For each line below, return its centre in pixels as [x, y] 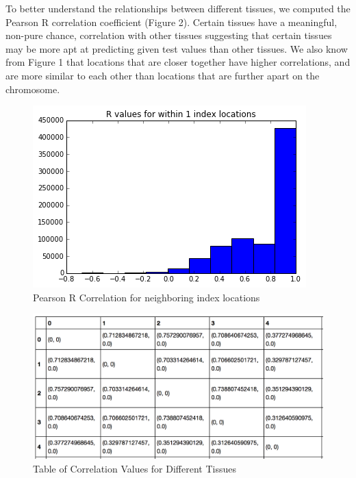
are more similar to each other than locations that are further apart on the [163, 75]
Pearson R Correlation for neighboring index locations [147, 297]
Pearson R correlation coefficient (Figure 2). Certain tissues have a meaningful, [171, 22]
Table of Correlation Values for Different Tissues [135, 468]
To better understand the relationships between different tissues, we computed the [178, 8]
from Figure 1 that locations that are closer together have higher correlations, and [178, 62]
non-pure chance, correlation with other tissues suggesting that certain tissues [169, 35]
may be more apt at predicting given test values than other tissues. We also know [177, 48]
